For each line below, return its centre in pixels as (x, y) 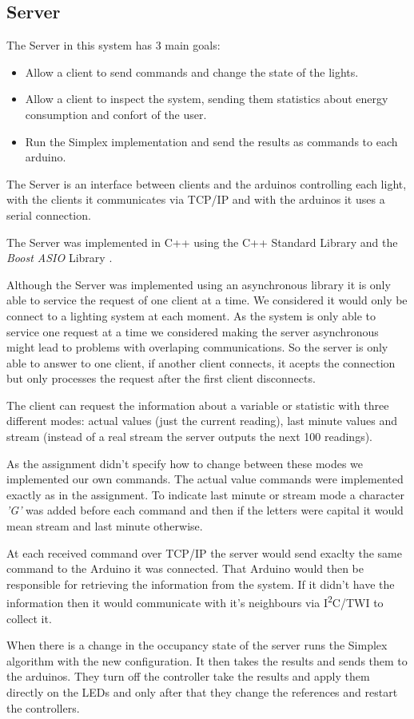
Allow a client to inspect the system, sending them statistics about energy (207, 99)
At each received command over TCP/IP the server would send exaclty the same (204, 552)
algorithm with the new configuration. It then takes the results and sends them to (207, 660)
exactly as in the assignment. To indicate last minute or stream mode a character (205, 494)
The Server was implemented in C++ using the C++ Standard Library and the (202, 242)
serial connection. (49, 215)
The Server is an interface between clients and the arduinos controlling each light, (207, 183)
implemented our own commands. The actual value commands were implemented (205, 479)
